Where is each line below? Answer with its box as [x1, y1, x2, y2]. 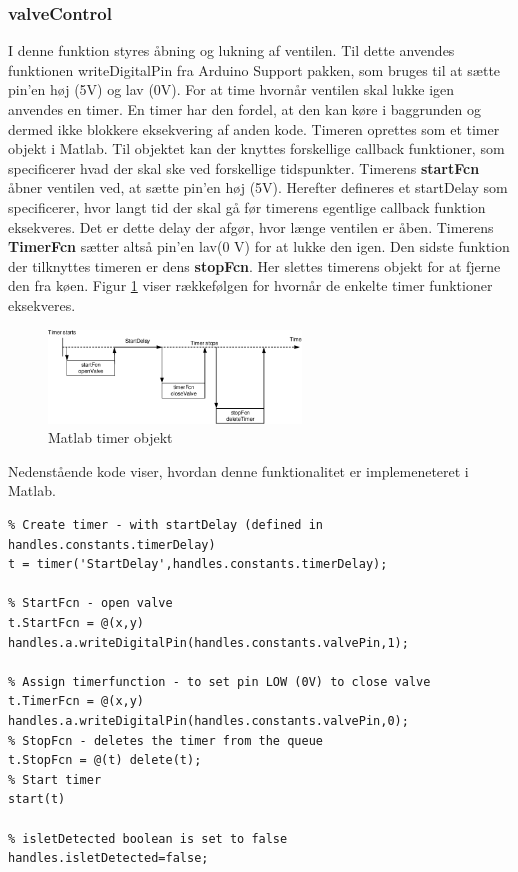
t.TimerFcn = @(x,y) [8, 694, 145, 709]
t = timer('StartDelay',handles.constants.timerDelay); [8, 557, 388, 572]
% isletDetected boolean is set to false [8, 831, 288, 846]
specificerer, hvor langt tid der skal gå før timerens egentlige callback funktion [8, 196, 486, 217]
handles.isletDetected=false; [8, 851, 209, 866]
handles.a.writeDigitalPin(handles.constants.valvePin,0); [8, 713, 409, 728]
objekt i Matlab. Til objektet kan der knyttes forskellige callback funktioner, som [8, 138, 505, 159]
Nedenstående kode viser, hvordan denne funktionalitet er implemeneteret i [8, 460, 469, 481]
